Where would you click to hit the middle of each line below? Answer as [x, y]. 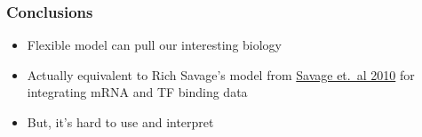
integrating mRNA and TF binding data [137, 92]
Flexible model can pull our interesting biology [155, 45]
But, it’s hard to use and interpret [120, 122]
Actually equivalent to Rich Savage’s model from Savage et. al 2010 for [221, 74]
